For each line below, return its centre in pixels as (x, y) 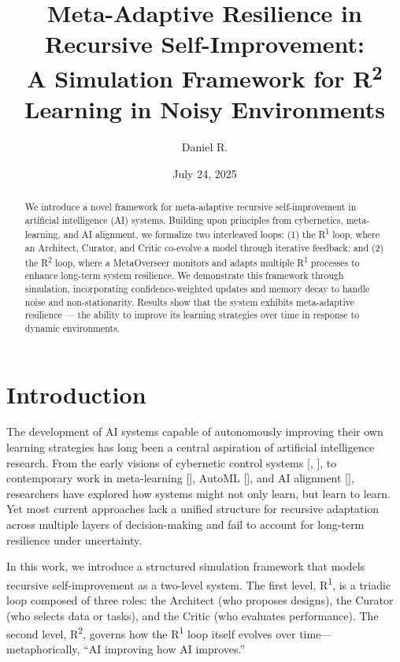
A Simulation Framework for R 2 (205, 76)
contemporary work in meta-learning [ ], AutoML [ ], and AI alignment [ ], (180, 478)
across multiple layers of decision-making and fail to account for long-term (185, 524)
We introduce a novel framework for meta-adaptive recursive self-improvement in (191, 206)
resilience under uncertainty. (74, 539)
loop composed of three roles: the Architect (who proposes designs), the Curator (200, 600)
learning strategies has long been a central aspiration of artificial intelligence (191, 447)
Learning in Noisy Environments (205, 109)
